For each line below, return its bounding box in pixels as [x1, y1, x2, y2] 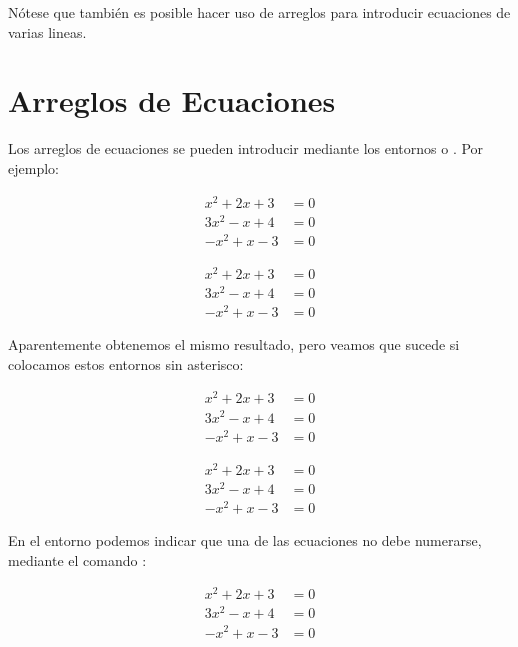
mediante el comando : [8, 549, 147, 570]
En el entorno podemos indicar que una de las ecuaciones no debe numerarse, [8, 530, 482, 550]
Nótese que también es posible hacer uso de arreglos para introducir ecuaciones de [8, 2, 511, 22]
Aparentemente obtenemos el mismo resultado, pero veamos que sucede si [8, 334, 460, 355]
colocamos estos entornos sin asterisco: [8, 353, 244, 374]
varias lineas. [8, 21, 87, 42]
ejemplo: [8, 157, 59, 178]
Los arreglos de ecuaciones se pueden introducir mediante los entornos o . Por [8, 138, 484, 159]
